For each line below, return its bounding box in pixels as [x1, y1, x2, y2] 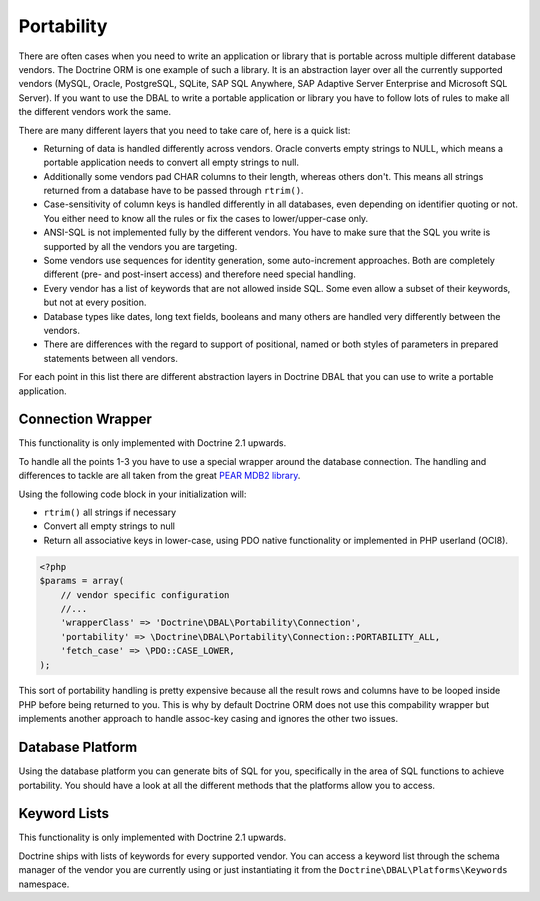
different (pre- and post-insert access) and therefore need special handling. [43, 268, 357, 280]
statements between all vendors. [43, 352, 179, 364]
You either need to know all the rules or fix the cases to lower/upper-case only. [43, 212, 369, 224]
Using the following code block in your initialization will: [18, 488, 247, 500]
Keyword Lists [18, 805, 110, 822]
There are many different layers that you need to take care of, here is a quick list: [18, 124, 351, 136]
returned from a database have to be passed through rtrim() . [43, 185, 304, 197]
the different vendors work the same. [18, 106, 172, 118]
